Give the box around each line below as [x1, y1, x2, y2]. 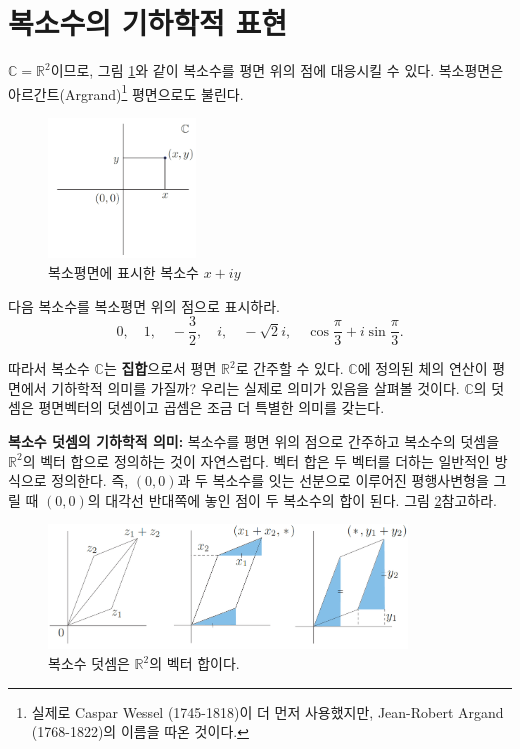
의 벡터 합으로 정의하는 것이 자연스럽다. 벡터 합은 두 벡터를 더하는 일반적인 [22, 450, 490, 471]
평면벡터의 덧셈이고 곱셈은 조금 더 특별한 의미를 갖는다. [38, 397, 385, 418]
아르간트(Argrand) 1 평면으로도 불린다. [8, 80, 244, 104]
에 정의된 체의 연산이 [357, 358, 488, 379]
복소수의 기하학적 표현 [8, 2, 288, 43]
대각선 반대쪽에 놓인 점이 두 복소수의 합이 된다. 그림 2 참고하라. [105, 489, 497, 510]
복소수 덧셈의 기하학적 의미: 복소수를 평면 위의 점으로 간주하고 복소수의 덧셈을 [8, 431, 500, 452]
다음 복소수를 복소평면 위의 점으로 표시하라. [8, 295, 280, 316]
